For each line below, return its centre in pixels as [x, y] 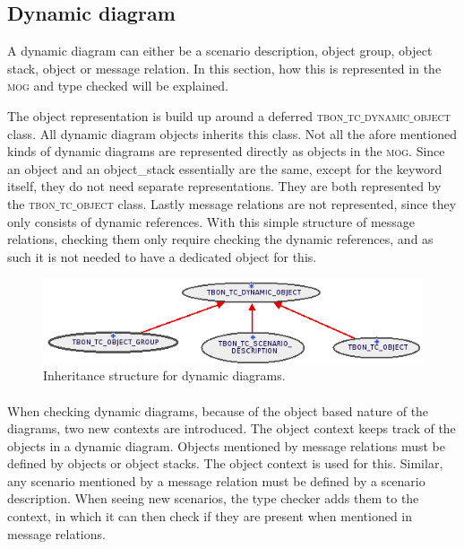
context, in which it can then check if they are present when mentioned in [210, 516]
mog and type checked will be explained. [118, 86]
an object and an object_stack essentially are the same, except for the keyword [225, 168]
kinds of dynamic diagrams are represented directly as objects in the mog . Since [226, 151]
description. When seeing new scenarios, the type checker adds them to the [213, 498]
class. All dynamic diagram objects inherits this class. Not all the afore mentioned [232, 133]
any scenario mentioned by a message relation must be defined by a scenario [216, 480]
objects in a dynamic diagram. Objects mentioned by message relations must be [226, 445]
